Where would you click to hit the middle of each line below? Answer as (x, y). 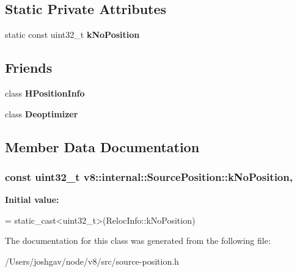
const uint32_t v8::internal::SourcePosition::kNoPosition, (149, 176)
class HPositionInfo (45, 93)
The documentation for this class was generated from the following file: (138, 241)
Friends (29, 68)
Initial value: (32, 200)
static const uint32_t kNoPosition (72, 35)
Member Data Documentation (102, 146)
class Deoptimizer (42, 113)
